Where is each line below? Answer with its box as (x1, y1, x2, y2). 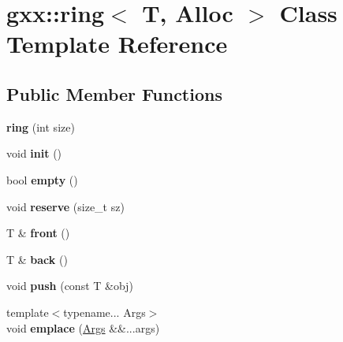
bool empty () (6, 171, 78, 188)
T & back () (6, 251, 68, 267)
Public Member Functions (6, 81, 222, 106)
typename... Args (63, 303, 146, 320)
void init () (6, 145, 62, 162)
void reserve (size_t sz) (6, 198, 125, 214)
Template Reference (6, 28, 228, 60)
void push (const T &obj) (6, 277, 133, 294)
